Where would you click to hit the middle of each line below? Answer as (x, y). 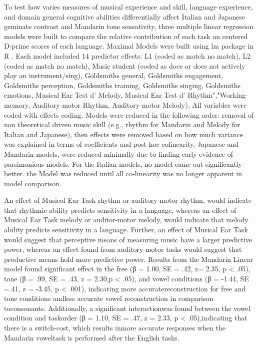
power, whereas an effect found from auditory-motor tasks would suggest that (123, 249)
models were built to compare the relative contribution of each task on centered (126, 36)
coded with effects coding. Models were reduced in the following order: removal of (129, 114)
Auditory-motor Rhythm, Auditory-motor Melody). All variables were (139, 104)
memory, (17, 104)
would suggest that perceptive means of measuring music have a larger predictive (128, 239)
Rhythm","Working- (218, 95)
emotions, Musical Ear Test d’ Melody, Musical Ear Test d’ (95, 95)
